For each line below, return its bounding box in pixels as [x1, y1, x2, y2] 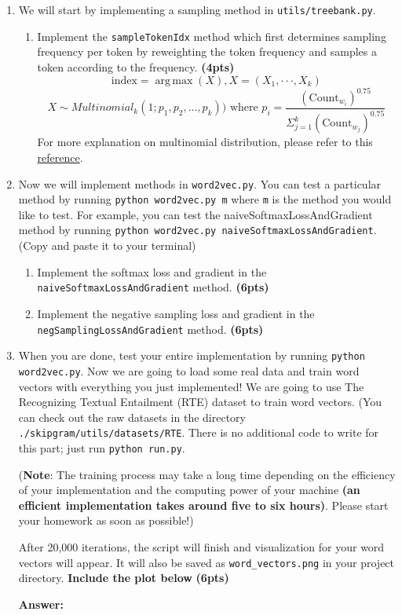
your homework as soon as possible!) [18, 512, 194, 529]
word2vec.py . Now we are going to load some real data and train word [18, 362, 360, 379]
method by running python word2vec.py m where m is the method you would [18, 191, 392, 207]
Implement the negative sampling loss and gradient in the [37, 305, 315, 321]
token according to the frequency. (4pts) [37, 58, 235, 75]
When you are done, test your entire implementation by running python [18, 347, 365, 364]
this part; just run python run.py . [18, 439, 185, 456]
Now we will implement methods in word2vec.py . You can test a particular [18, 175, 382, 192]
